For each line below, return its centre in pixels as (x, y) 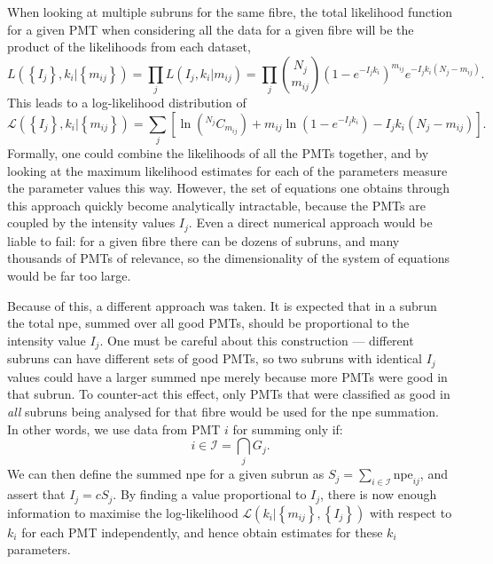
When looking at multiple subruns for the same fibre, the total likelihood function (230, 12)
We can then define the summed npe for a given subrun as (166, 474)
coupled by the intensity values (91, 222)
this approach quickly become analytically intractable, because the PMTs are (216, 205)
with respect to (411, 512)
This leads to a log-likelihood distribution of (127, 103)
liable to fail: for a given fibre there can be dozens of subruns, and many (203, 240)
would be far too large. (69, 276)
